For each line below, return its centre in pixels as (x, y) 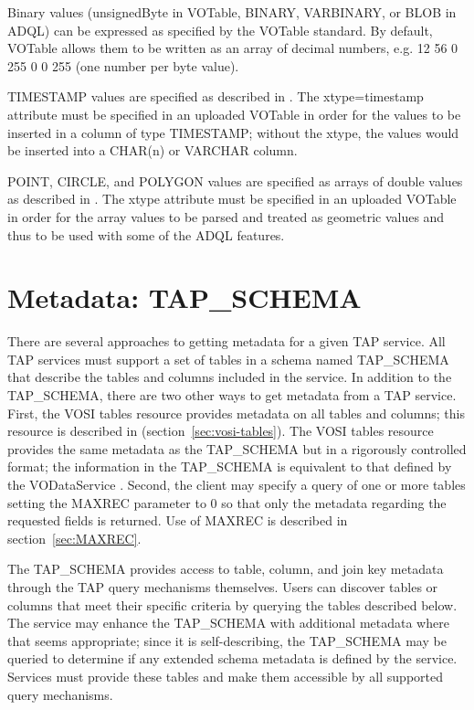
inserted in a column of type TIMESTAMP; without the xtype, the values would (233, 132)
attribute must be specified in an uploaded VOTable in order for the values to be (234, 114)
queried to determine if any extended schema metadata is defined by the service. (232, 658)
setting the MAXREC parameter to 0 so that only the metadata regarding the (227, 502)
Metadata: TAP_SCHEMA (184, 297)
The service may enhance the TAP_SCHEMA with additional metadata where (228, 623)
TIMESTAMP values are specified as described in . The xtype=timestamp (216, 96)
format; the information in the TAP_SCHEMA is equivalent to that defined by (230, 466)
